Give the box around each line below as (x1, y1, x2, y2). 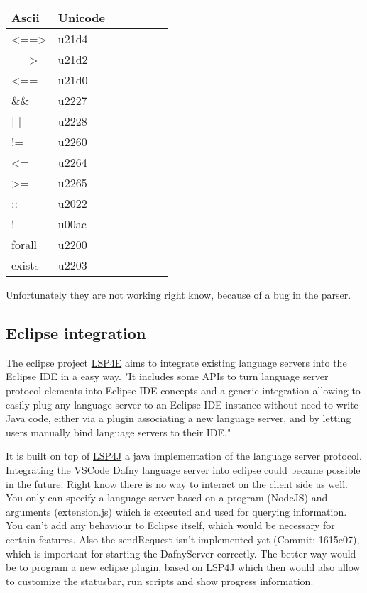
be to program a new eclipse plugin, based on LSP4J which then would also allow (6, 560, 361, 575)
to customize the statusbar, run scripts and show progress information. (6, 573, 314, 588)
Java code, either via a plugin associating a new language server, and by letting (6, 411, 351, 426)
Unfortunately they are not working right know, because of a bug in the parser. (6, 287, 351, 301)
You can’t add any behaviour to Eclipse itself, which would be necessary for (6, 518, 335, 533)
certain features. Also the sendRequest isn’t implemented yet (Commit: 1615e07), (6, 531, 360, 546)
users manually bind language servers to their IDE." (6, 424, 231, 439)
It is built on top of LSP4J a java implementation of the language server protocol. (6, 448, 362, 463)
